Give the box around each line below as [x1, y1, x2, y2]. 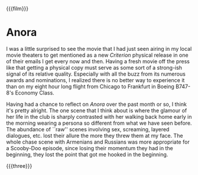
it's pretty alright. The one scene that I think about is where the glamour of [6, 106, 187, 114]
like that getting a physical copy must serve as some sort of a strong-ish [6, 64, 182, 71]
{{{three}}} [6, 162, 33, 169]
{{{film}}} [6, 5, 29, 12]
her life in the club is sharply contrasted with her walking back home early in [6, 113, 192, 120]
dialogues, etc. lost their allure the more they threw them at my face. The [6, 132, 183, 139]
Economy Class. [15, 89, 54, 96]
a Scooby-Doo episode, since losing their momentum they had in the [6, 144, 173, 151]
